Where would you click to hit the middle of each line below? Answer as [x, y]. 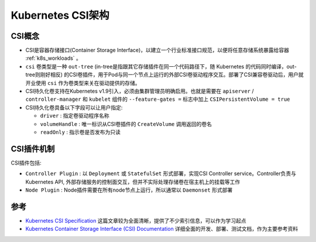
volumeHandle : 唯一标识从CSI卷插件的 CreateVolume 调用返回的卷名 [126, 124]
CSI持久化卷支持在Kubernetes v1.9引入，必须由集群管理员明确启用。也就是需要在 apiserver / [140, 91]
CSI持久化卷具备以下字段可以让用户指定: [74, 107]
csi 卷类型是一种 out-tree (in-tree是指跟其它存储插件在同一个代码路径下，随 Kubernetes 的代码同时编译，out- [161, 66]
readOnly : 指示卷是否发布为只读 [80, 132]
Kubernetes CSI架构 [60, 15]
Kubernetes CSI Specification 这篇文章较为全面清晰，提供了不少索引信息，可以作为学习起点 [136, 220]
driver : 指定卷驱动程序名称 [75, 116]
